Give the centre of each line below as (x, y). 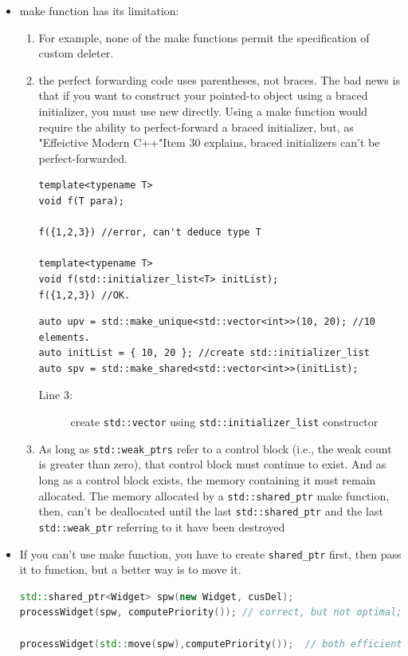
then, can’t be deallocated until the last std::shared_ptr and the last (211, 511)
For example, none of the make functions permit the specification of (204, 37)
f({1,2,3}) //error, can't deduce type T (150, 233)
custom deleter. (76, 53)
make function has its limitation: (99, 10)
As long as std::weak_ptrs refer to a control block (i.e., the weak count (215, 448)
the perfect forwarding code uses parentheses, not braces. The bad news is (219, 79)
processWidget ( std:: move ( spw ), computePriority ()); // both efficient (211, 644)
